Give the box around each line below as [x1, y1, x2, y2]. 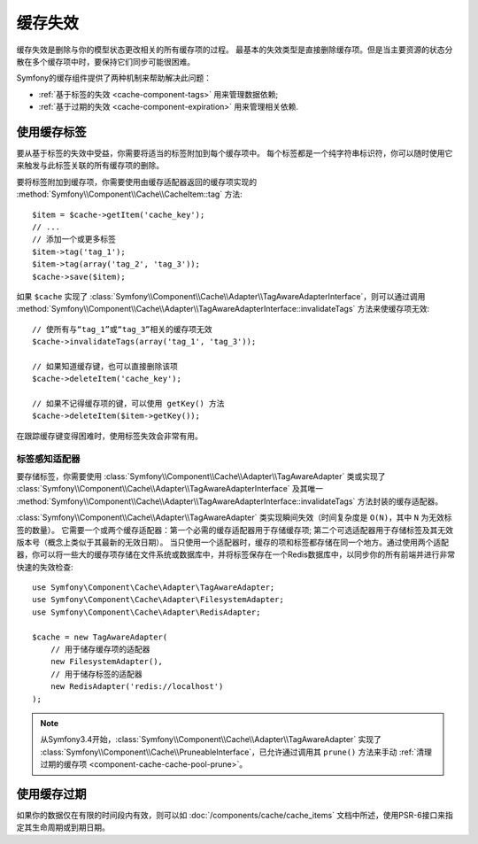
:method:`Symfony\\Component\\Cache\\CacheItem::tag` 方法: [16, 189, 243, 199]
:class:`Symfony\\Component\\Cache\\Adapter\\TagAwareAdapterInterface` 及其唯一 [16, 484, 324, 494]
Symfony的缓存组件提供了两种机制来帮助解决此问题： [16, 73, 212, 83]
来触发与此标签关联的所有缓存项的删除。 [16, 160, 164, 171]
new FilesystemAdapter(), [50, 656, 164, 667]
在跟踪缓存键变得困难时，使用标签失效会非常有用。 [16, 430, 203, 441]
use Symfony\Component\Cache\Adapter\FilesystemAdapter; [32, 594, 285, 605]
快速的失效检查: [16, 561, 74, 572]
